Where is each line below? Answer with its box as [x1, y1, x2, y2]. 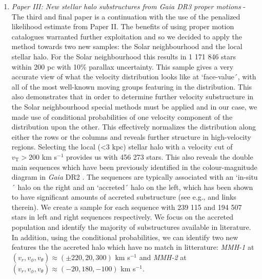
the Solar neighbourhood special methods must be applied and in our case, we [11, 101, 257, 112]
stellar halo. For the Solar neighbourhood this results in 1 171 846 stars [11, 51, 236, 61]
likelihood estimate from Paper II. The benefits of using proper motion [11, 21, 234, 32]
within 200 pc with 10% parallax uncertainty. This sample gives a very [11, 61, 234, 72]
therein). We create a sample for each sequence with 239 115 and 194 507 [11, 201, 242, 212]
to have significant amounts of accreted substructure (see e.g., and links [11, 191, 236, 202]
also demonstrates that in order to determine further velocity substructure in [11, 91, 254, 102]
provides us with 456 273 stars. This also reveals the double [66, 151, 253, 162]
